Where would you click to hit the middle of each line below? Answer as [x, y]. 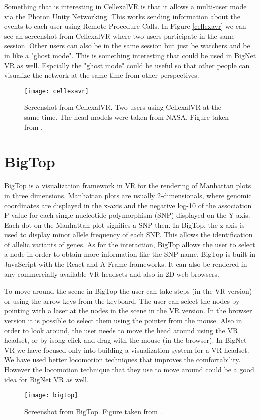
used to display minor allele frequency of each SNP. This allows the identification [128, 235]
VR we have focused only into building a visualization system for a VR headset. [127, 349]
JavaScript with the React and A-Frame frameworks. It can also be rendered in [126, 264]
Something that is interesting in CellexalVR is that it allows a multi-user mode [125, 6]
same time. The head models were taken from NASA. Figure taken [127, 117]
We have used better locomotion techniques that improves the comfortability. [122, 360]
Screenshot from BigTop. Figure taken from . [93, 411]
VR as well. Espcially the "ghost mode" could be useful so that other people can [127, 65]
